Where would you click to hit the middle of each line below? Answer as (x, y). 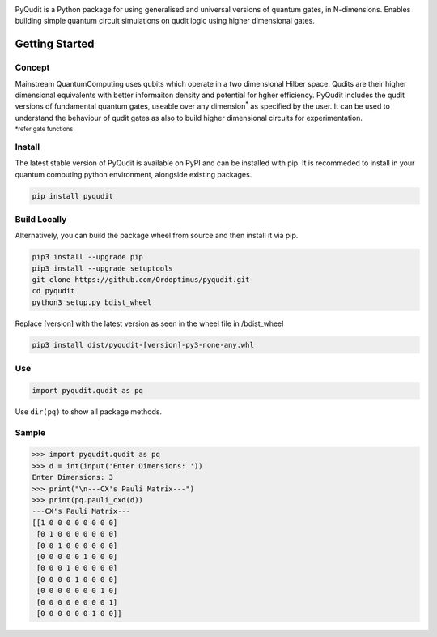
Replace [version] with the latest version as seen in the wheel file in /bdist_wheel (149, 323)
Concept (32, 67)
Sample (30, 432)
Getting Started (55, 44)
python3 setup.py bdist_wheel (92, 302)
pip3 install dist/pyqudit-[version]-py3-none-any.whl (143, 345)
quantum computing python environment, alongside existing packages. (134, 174)
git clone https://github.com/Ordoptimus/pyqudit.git (141, 280)
